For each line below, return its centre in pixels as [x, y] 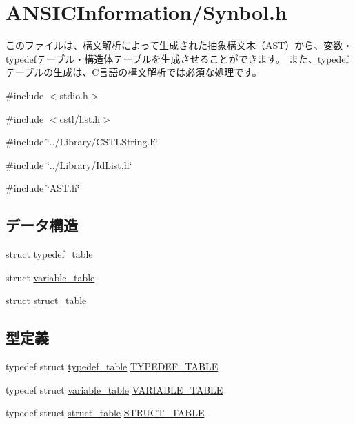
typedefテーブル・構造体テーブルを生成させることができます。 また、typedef [177, 58]
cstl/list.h [80, 118]
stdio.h [74, 95]
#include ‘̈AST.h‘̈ [43, 188]
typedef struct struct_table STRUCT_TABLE [105, 413]
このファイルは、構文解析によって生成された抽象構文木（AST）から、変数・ [179, 45]
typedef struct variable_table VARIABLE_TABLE [114, 389]
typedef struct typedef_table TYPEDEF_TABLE [112, 366]
